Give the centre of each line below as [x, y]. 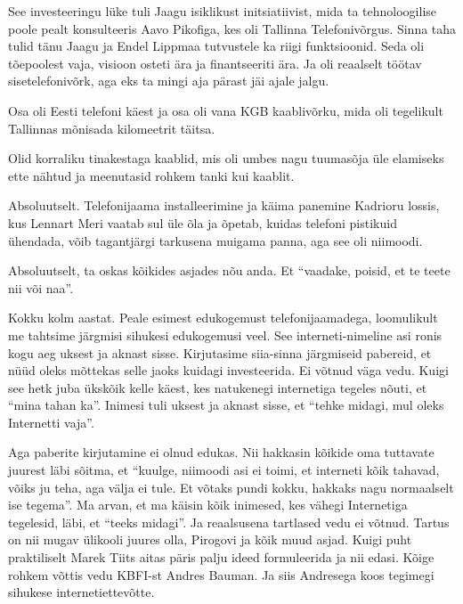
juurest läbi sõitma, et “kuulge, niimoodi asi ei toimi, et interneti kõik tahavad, [224, 470]
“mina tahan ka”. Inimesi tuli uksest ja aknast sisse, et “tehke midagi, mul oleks [226, 405]
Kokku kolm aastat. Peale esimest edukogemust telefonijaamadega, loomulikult [223, 318]
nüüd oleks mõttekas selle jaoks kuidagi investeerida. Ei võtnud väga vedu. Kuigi [228, 370]
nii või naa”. [41, 287]
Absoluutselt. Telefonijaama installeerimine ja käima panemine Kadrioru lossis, [224, 205]
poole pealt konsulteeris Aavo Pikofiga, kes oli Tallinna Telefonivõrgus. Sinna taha [232, 28]
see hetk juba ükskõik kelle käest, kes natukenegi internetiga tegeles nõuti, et [218, 387]
